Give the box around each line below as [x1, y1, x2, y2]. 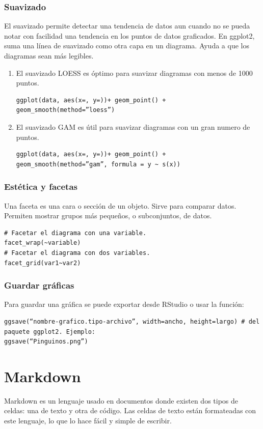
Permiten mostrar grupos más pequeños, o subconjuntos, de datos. [4, 210, 212, 221]
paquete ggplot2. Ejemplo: [4, 328, 95, 335]
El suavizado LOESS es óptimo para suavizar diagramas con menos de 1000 [16, 67, 253, 78]
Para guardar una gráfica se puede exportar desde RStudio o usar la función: [4, 299, 244, 309]
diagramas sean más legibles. [4, 50, 94, 61]
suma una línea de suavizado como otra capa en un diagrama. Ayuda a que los [4, 40, 249, 51]
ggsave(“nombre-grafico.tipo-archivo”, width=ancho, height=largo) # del [4, 318, 260, 325]
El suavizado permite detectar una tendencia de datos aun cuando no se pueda [4, 20, 250, 31]
